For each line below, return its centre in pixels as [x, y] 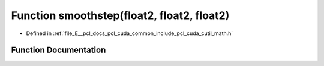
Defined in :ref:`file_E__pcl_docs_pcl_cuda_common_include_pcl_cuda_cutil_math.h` [130, 33]
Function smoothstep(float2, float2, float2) [120, 15]
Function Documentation [58, 50]
